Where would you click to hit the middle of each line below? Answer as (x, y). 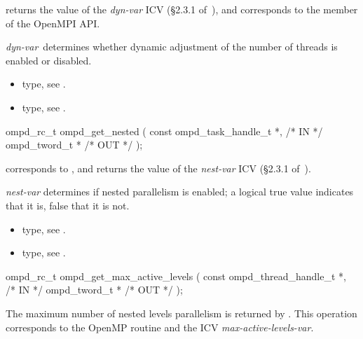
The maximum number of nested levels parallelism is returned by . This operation (181, 313)
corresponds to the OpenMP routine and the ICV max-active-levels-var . (160, 327)
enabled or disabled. (49, 60)
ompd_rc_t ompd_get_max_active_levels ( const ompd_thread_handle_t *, (176, 276)
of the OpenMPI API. (53, 23)
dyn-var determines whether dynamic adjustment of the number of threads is (172, 47)
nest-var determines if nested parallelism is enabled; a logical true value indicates (180, 192)
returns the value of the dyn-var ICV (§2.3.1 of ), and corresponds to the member (182, 9)
